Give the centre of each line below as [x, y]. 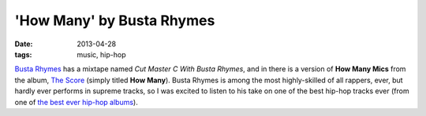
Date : [24, 44]
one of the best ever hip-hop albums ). [76, 102]
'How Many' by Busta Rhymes [115, 20]
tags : [23, 54]
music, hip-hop [101, 54]
